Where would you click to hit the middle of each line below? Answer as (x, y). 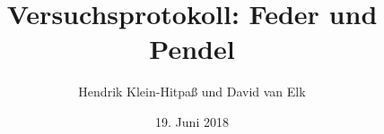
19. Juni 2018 (192, 121)
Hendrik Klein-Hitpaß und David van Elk (192, 92)
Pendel (192, 49)
